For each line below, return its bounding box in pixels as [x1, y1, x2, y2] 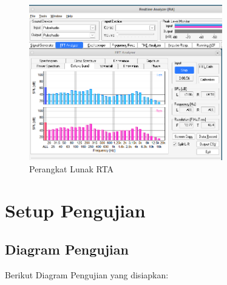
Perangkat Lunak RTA [29, 162, 114, 175]
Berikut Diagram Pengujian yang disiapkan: [5, 268, 169, 281]
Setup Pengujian [5, 198, 146, 223]
